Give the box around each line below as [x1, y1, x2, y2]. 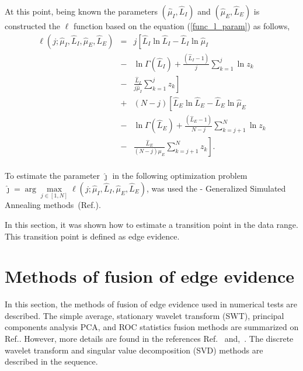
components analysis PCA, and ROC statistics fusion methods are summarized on [5, 321, 299, 333]
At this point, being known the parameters [5, 5, 158, 17]
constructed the [5, 20, 61, 32]
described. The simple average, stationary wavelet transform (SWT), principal [5, 309, 284, 321]
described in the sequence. [5, 355, 98, 367]
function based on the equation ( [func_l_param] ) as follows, [73, 20, 290, 32]
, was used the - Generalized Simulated [147, 182, 286, 195]
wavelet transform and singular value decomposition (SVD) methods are [5, 344, 263, 356]
